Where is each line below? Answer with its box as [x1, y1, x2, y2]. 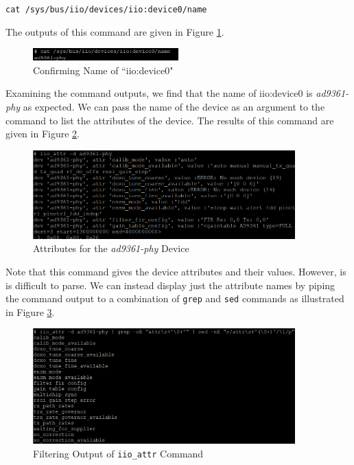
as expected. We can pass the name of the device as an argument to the [23, 99, 325, 113]
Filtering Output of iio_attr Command [33, 446, 204, 460]
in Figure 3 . [5, 304, 55, 319]
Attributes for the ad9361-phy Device [33, 241, 189, 256]
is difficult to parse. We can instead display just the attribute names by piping [5, 277, 335, 292]
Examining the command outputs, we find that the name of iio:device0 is [5, 86, 313, 100]
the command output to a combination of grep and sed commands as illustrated [5, 291, 344, 306]
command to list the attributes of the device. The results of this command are [5, 113, 334, 127]
